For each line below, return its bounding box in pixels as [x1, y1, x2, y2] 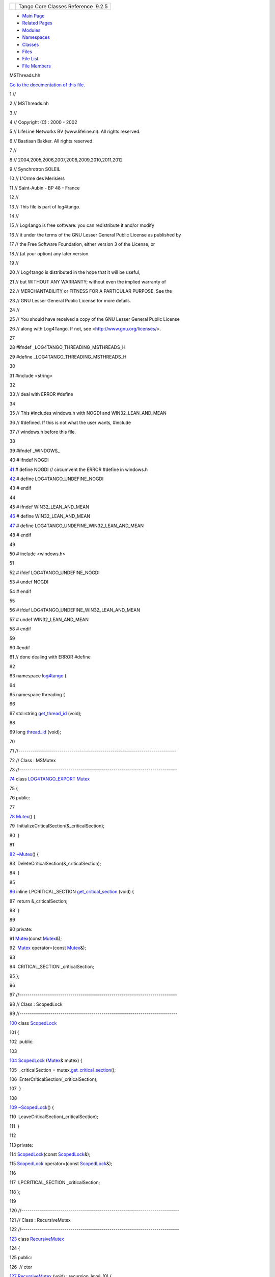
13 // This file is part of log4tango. [9, 203, 81, 209]
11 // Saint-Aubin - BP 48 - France [9, 184, 80, 191]
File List [22, 56, 39, 62]
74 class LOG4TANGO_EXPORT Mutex [9, 776, 90, 782]
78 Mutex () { [9, 813, 36, 819]
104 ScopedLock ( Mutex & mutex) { [9, 1057, 82, 1063]
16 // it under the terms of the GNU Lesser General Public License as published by [9, 231, 181, 238]
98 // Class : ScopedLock [9, 1001, 63, 1007]
